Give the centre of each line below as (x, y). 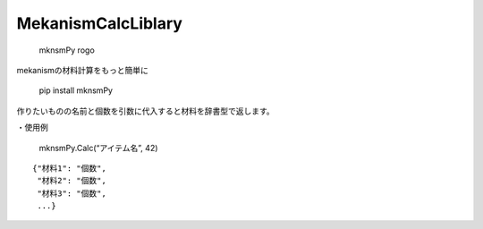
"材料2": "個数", (72, 181)
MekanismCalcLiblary (100, 23)
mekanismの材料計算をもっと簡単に (83, 70)
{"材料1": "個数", (69, 168)
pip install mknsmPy (76, 90)
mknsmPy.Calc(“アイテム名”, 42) (98, 148)
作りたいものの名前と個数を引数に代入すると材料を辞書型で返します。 (145, 111)
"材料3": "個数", (72, 193)
